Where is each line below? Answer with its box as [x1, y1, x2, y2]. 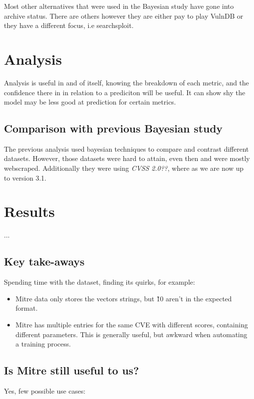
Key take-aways [4, 254, 85, 269]
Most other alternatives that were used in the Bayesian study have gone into [4, 1, 234, 11]
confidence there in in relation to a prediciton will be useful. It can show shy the [4, 87, 245, 97]
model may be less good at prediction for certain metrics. [4, 97, 176, 107]
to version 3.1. [4, 172, 47, 183]
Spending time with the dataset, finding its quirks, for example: [4, 277, 195, 287]
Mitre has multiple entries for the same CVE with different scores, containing [15, 319, 248, 329]
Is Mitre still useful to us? [4, 363, 139, 378]
